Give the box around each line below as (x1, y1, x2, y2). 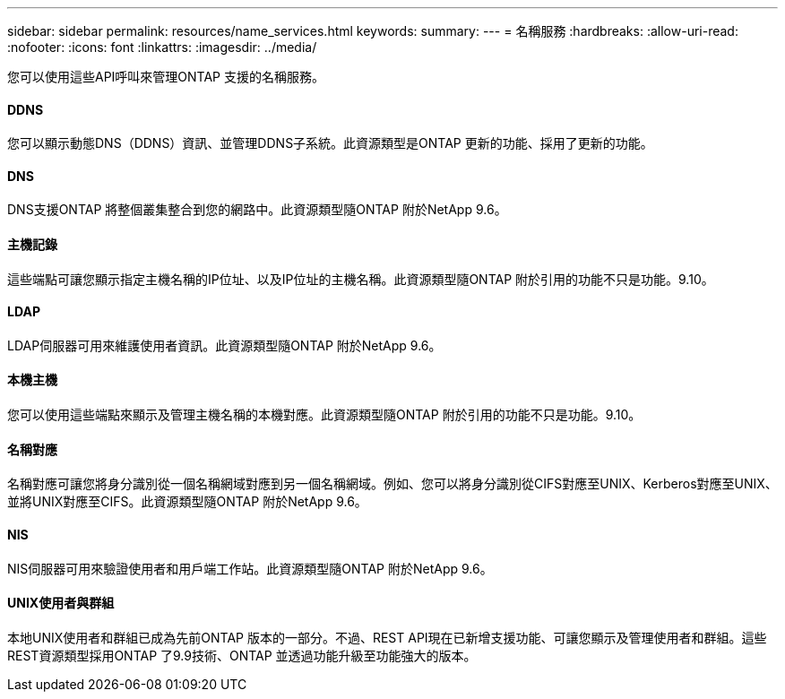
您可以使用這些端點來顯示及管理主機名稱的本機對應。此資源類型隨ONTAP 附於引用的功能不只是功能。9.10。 (7, 407, 642, 423)
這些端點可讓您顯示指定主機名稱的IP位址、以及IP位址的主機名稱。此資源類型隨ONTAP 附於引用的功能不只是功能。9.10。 (7, 271, 714, 287)
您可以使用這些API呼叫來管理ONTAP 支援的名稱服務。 (7, 69, 324, 84)
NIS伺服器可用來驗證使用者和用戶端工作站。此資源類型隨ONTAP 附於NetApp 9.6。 (7, 560, 493, 576)
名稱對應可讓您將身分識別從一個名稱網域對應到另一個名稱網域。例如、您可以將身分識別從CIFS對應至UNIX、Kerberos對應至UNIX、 (7, 476, 778, 492)
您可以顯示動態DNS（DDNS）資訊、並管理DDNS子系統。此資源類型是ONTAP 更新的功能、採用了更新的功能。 (7, 135, 653, 151)
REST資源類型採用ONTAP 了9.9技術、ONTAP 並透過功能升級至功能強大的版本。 (7, 647, 477, 663)
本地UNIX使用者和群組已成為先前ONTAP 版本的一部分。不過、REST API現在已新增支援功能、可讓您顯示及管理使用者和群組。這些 (7, 629, 767, 645)
